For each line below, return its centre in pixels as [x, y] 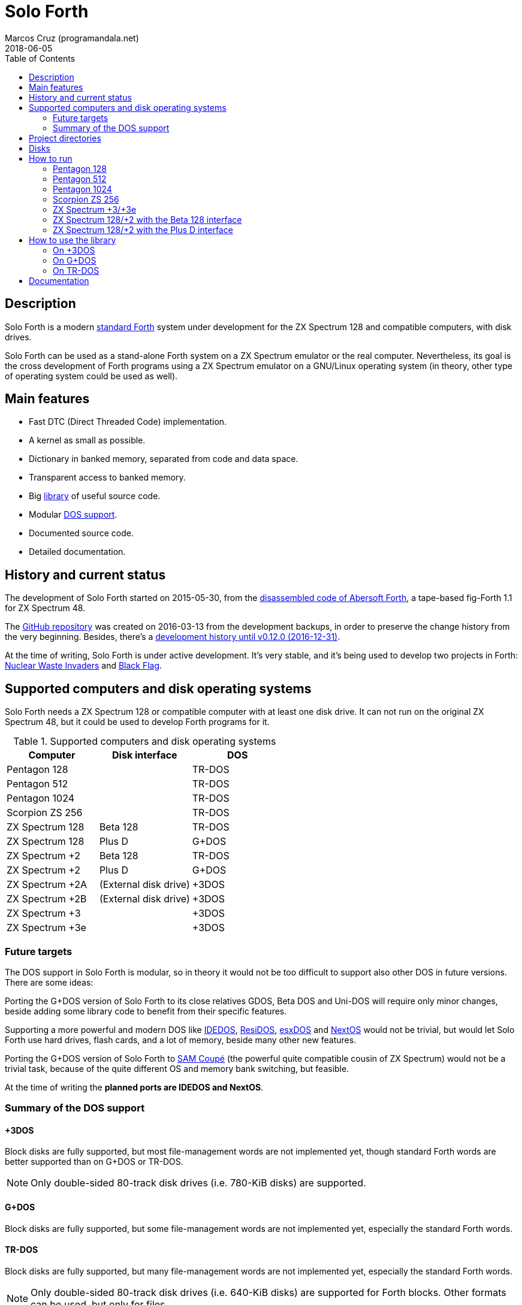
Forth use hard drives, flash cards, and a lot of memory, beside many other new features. [181, 1040]
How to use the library [73, 240]
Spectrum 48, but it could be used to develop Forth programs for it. [137, 722]
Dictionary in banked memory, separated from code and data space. [164, 459]
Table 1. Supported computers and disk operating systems [145, 741]
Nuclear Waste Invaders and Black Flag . [84, 666]
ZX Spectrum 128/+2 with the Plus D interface [143, 229]
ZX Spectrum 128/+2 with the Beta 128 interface [147, 219]
